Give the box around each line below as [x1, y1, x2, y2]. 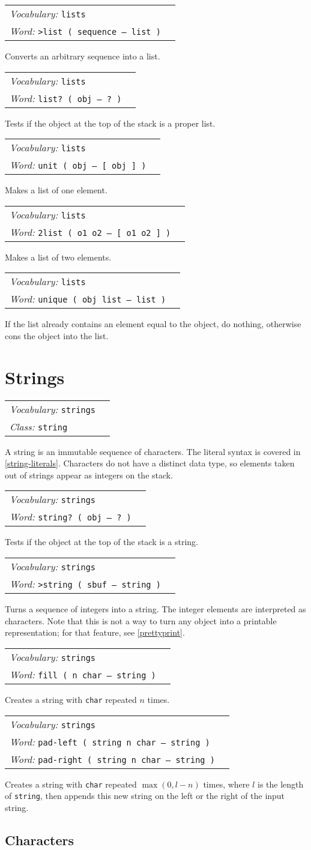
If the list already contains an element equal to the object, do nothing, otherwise [5, 318, 301, 330]
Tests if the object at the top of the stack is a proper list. [5, 116, 216, 129]
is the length [258, 777, 304, 790]
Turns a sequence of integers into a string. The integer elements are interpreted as [5, 603, 306, 615]
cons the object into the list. [5, 329, 109, 342]
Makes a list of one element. [5, 184, 107, 196]
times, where [203, 777, 250, 790]
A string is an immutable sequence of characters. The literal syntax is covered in [5, 445, 301, 457]
